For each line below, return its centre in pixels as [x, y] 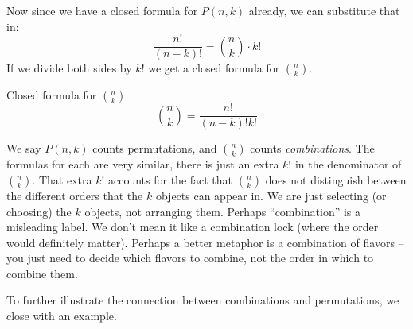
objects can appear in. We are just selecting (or [271, 195]
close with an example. [62, 316]
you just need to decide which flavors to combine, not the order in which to [190, 258]
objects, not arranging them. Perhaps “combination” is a [223, 211]
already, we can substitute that [324, 10]
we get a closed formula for [214, 68]
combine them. [42, 273]
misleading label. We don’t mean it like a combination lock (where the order [193, 227]
